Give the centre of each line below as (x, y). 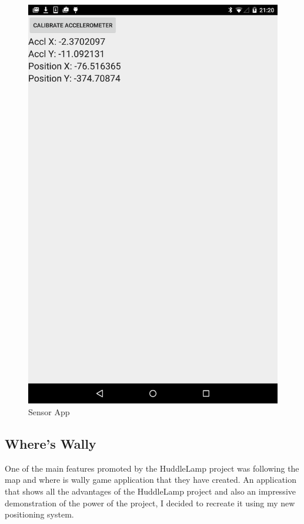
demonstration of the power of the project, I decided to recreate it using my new (150, 503)
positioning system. (39, 514)
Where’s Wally (51, 443)
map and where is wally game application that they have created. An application (151, 480)
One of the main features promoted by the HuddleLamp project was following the (152, 468)
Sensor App (49, 411)
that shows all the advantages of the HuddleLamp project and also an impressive (150, 491)
